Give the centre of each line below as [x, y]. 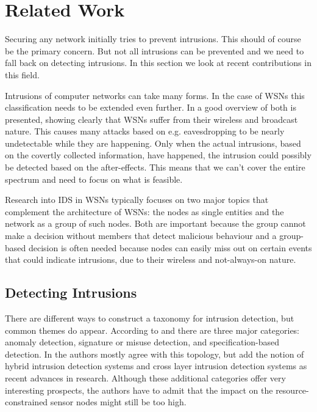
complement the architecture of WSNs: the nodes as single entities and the [144, 211]
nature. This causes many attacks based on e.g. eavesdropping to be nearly [145, 131]
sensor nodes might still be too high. [118, 402]
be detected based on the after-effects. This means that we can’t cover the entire [155, 167]
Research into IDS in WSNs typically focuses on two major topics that [137, 200]
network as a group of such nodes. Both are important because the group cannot [155, 223]
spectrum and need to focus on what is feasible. [94, 179]
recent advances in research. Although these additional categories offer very [145, 377]
